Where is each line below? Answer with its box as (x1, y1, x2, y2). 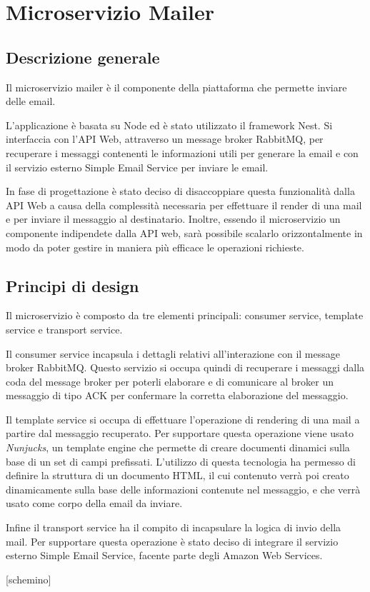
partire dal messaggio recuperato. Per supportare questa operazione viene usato (6, 426, 354, 441)
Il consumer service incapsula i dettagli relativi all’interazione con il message (6, 346, 340, 361)
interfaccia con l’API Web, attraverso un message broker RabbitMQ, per (6, 131, 324, 146)
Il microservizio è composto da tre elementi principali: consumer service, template (6, 308, 364, 323)
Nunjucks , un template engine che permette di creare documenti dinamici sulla (6, 440, 350, 455)
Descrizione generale (6, 46, 160, 68)
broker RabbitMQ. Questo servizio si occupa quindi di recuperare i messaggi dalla (6, 360, 365, 375)
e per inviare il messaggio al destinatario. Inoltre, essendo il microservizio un (6, 211, 341, 226)
